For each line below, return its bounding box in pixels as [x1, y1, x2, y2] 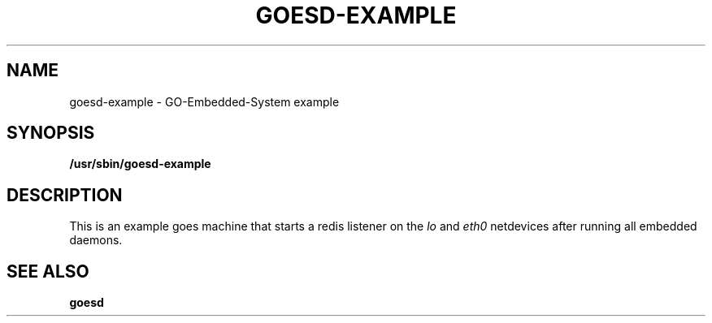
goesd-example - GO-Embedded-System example [69, 94, 340, 109]
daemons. [69, 233, 123, 248]
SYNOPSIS [7, 123, 95, 144]
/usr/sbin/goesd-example [69, 157, 211, 171]
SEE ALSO [7, 261, 89, 282]
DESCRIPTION [7, 184, 123, 205]
